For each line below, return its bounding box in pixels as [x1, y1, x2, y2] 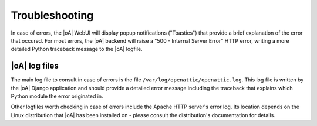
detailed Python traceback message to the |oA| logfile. [11, 46, 143, 53]
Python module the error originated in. [11, 93, 103, 100]
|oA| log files [11, 61, 59, 71]
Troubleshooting [11, 9, 94, 22]
